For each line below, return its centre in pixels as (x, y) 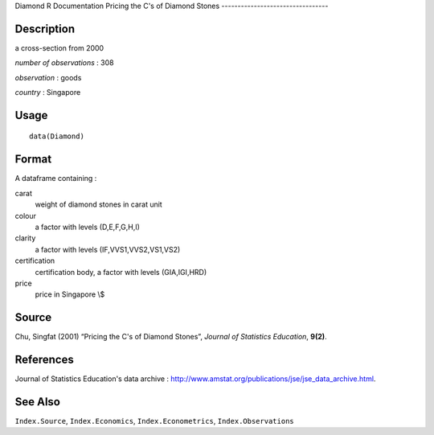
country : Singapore (48, 92)
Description (45, 29)
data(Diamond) (57, 136)
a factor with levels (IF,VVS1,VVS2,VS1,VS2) (108, 249)
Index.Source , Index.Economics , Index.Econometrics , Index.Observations (154, 421)
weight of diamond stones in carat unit (98, 204)
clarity (25, 238)
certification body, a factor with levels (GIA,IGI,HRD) (121, 272)
